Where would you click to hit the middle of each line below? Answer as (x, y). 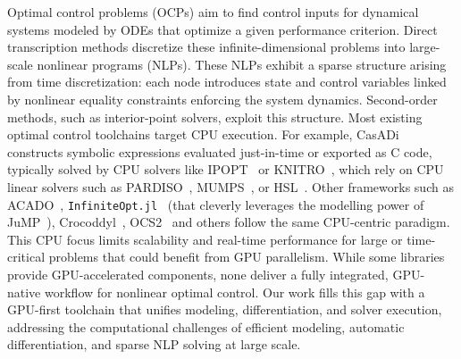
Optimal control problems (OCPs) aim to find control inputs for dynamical (213, 12)
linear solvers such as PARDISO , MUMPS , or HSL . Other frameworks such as (230, 186)
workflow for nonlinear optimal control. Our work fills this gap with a (235, 292)
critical (26, 257)
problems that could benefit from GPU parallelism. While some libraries (247, 257)
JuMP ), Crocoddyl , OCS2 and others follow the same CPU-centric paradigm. (229, 222)
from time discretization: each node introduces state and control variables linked (227, 82)
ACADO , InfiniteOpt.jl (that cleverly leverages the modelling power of (216, 204)
